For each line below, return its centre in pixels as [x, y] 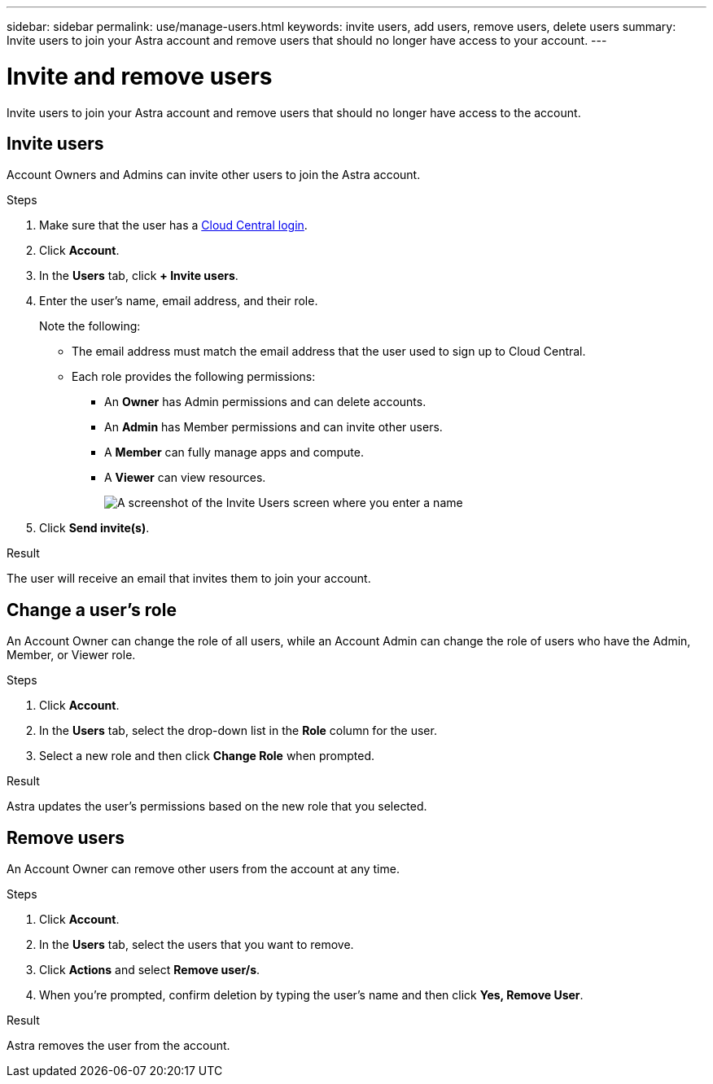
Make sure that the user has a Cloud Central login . [173, 225]
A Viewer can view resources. [185, 478]
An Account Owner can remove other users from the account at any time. [203, 869]
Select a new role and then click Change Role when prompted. [207, 756]
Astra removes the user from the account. [118, 1046]
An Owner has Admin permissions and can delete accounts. [265, 402]
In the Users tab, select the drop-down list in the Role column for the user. [238, 731]
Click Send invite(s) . [94, 528]
